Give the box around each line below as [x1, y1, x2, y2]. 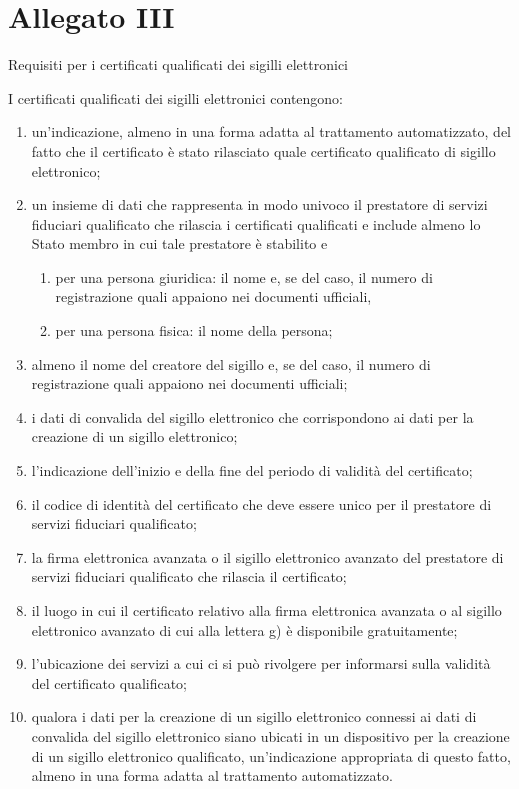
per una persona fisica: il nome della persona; [55, 320, 333, 341]
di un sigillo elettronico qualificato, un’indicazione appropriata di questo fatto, [31, 745, 511, 766]
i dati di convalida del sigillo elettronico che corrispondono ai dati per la [31, 406, 474, 427]
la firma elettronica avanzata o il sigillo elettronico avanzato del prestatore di [31, 546, 504, 567]
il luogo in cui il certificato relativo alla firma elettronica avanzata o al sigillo [31, 600, 502, 620]
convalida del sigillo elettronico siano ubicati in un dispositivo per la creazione [31, 725, 510, 746]
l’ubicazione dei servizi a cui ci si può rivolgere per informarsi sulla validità [31, 653, 491, 674]
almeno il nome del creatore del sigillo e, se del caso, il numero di [31, 353, 431, 374]
